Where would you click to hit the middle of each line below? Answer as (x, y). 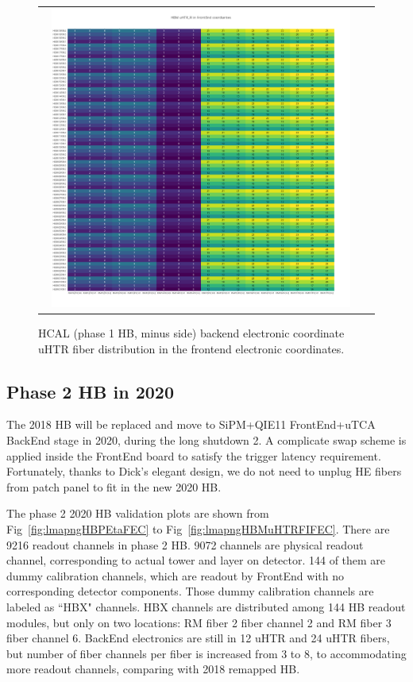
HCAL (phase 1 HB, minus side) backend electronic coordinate (191, 333)
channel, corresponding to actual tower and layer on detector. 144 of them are (196, 560)
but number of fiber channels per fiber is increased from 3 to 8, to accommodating (206, 653)
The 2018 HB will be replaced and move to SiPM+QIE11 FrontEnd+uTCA (191, 424)
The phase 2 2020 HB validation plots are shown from (138, 513)
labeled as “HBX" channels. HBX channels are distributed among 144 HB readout (206, 606)
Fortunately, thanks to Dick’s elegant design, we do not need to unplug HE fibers (204, 471)
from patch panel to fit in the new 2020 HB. (114, 486)
